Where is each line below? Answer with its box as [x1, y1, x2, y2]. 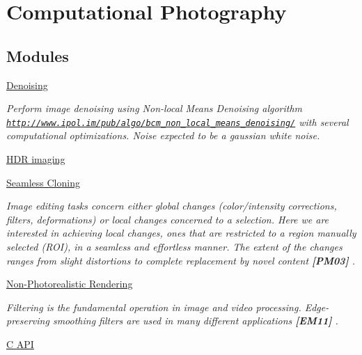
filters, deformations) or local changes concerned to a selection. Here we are [6, 212, 329, 226]
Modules [6, 45, 69, 66]
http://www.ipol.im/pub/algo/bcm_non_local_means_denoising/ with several [6, 114, 349, 129]
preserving [6, 313, 49, 328]
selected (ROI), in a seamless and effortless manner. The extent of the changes [6, 239, 343, 253]
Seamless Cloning [6, 175, 80, 189]
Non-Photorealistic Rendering [6, 276, 133, 291]
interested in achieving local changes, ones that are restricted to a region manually [6, 226, 356, 240]
